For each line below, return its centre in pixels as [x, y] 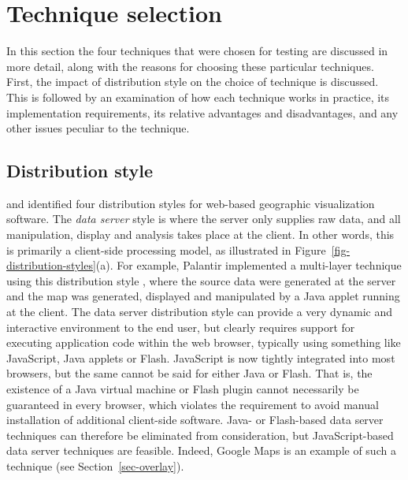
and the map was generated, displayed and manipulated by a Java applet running [203, 296]
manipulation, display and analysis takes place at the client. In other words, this [200, 234]
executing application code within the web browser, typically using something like [204, 342]
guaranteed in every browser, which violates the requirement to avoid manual [193, 404]
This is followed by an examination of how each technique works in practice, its [198, 97]
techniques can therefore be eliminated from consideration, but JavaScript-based [200, 435]
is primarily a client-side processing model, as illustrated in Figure [166, 249]
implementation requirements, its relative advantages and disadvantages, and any [202, 112]
